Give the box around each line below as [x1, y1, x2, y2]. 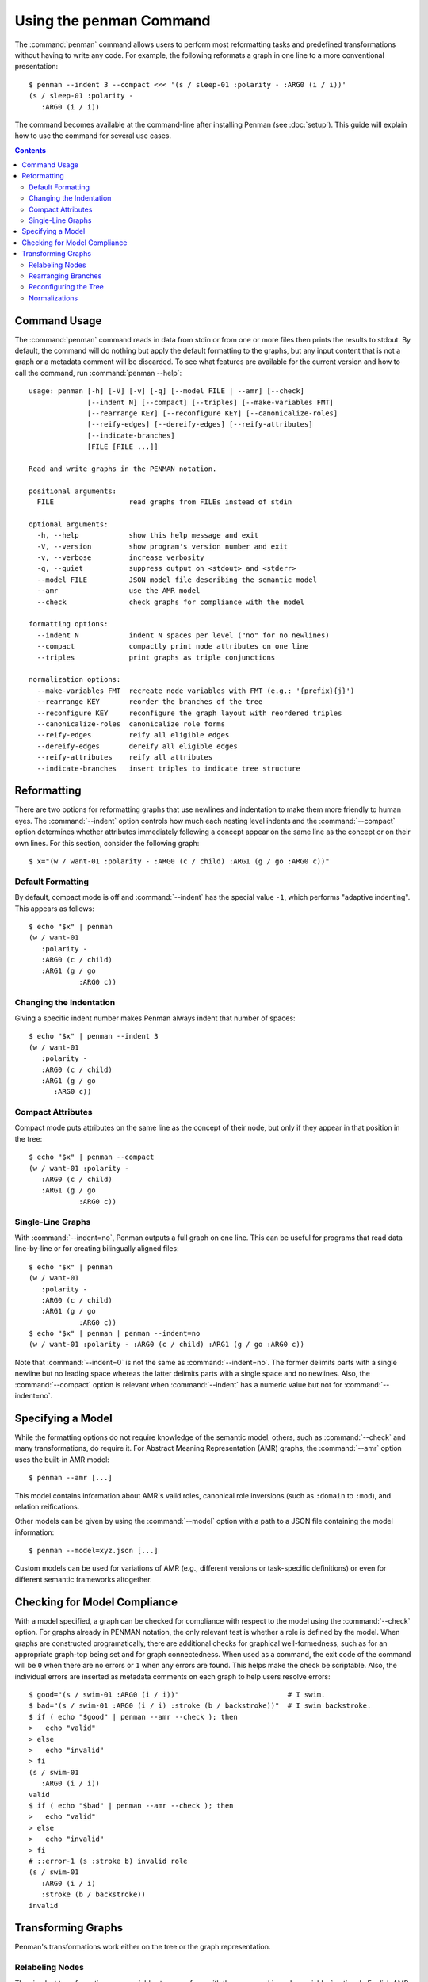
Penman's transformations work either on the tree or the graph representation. [14, 1942, 271, 1952]
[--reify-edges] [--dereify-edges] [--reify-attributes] [87, 420, 313, 429]
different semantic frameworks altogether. [14, 1575, 152, 1584]
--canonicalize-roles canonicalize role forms [36, 719, 226, 729]
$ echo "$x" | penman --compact [29, 1153, 155, 1161]
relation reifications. [14, 1502, 80, 1511]
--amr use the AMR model [36, 587, 201, 595]
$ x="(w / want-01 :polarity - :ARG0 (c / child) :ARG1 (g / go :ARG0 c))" [29, 856, 330, 866]
